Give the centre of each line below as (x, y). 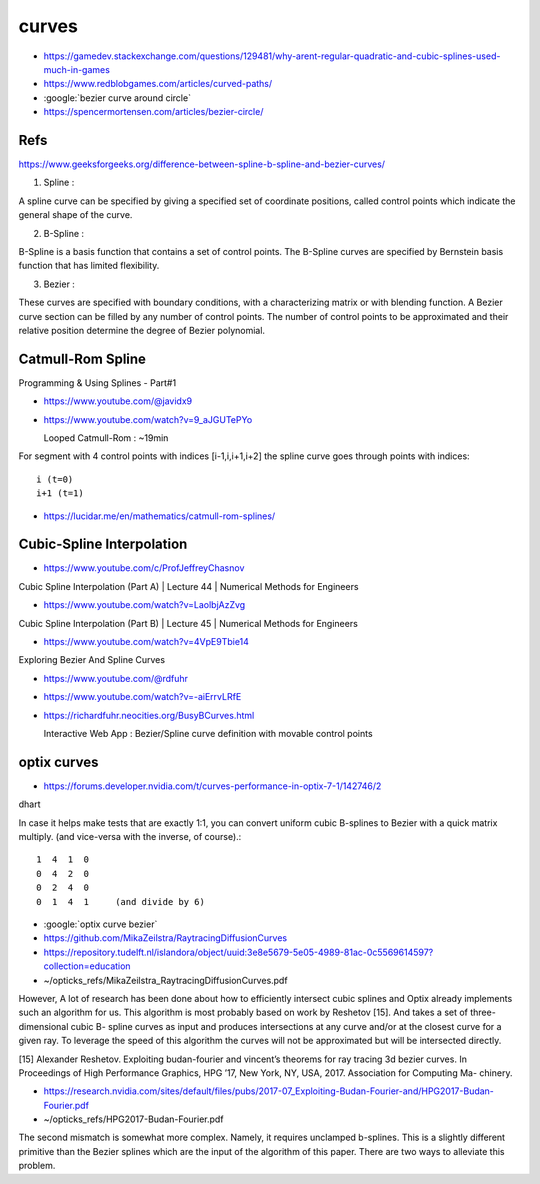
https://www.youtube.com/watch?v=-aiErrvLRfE (142, 697)
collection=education (87, 966)
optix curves (58, 761)
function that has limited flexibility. (89, 266)
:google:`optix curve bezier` (100, 924)
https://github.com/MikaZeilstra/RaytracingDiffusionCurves (165, 938)
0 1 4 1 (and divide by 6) (120, 901)
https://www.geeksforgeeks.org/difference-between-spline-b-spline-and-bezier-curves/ (201, 164)
